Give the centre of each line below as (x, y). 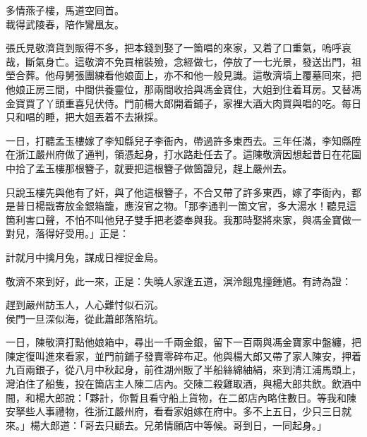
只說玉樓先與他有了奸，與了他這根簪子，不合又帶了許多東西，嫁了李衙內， (179, 192)
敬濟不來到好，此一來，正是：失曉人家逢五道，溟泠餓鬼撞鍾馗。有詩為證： (179, 281)
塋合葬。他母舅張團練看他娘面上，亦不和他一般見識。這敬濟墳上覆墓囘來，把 (183, 75)
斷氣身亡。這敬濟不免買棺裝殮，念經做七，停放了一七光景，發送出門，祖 (193, 61)
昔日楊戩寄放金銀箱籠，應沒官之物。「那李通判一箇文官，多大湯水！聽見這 (186, 206)
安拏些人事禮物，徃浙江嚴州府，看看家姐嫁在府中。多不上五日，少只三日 (174, 411)
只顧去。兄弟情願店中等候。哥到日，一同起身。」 (215, 425)
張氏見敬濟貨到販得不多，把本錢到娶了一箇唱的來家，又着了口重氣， (164, 48)
